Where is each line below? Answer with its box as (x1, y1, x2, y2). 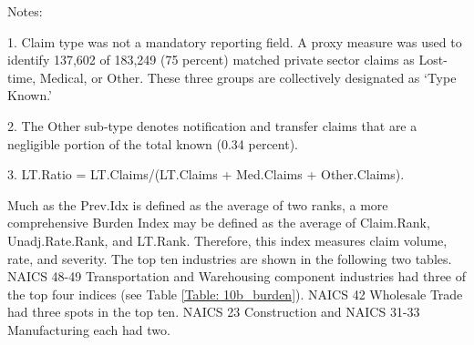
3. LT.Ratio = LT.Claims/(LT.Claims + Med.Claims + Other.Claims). (7, 165, 405, 184)
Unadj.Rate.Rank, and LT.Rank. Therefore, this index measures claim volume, (7, 230, 448, 249)
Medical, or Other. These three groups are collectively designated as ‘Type (39, 67, 457, 86)
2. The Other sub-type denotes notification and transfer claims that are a (7, 116, 417, 135)
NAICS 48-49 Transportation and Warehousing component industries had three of (7, 267, 467, 286)
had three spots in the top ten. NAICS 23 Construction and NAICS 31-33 (7, 302, 420, 321)
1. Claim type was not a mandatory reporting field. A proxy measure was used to (7, 32, 462, 51)
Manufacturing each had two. (7, 320, 170, 339)
